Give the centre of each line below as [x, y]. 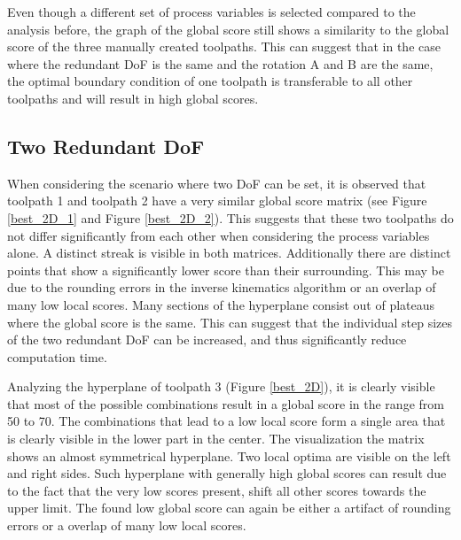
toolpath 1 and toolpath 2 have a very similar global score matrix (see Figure [217, 201]
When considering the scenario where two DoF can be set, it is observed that [217, 183]
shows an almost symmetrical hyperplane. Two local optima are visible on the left [229, 455]
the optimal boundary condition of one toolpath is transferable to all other [210, 81]
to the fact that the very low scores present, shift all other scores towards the [217, 490]
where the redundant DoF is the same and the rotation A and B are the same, [220, 63]
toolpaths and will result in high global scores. [133, 98]
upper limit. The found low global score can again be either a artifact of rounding [229, 508]
